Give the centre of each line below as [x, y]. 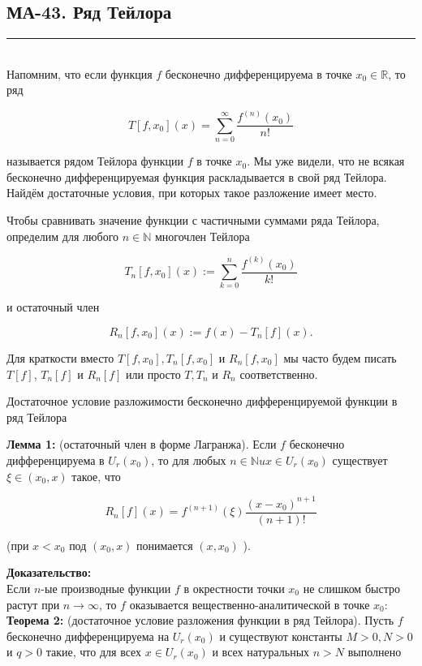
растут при [33, 604]
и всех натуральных [261, 652]
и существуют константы [281, 636]
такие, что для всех [94, 652]
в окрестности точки [234, 588]
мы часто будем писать [340, 358]
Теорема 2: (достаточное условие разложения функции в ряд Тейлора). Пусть [200, 620]
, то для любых [189, 460]
